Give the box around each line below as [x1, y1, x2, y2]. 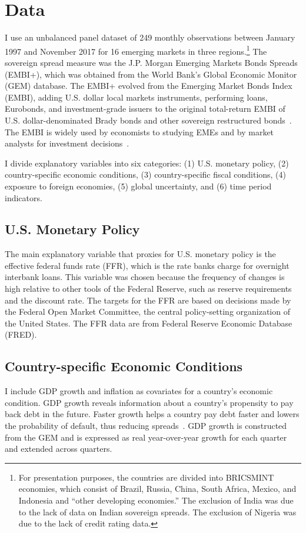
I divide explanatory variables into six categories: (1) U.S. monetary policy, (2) [5, 156, 289, 169]
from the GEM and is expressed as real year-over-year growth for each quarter [5, 431, 287, 443]
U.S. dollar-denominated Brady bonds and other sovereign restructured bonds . [5, 114, 292, 126]
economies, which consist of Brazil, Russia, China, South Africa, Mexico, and [18, 482, 297, 495]
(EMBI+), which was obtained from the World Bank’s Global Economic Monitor [5, 68, 297, 80]
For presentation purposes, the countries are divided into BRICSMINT [18, 471, 274, 483]
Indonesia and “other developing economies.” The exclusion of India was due [18, 494, 294, 506]
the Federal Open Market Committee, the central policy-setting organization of [5, 305, 290, 318]
